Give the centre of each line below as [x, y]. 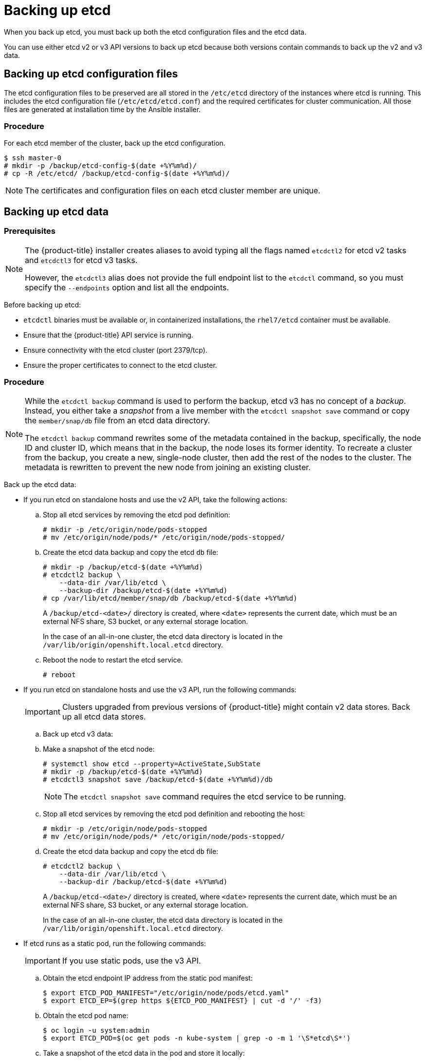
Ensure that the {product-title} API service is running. [108, 335]
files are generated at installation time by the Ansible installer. [102, 109]
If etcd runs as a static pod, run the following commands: [115, 944]
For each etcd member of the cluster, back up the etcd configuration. [115, 143]
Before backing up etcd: [43, 304]
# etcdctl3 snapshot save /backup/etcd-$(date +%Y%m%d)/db [158, 780]
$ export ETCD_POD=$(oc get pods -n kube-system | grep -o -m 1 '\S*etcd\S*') [197, 1038]
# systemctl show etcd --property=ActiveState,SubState [152, 764]
